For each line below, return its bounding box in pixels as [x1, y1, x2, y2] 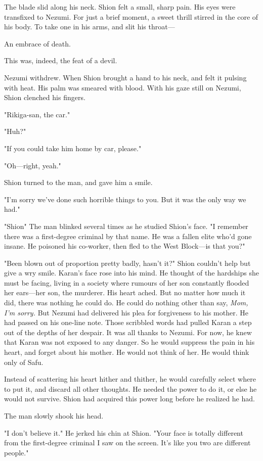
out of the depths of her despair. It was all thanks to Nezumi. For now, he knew [4, 327, 252, 337]
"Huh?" [4, 126, 26, 136]
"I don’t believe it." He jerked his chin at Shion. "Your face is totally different [4, 427, 243, 438]
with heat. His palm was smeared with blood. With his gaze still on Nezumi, [4, 82, 241, 93]
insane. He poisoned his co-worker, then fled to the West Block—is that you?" [4, 241, 245, 251]
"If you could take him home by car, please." [4, 143, 142, 153]
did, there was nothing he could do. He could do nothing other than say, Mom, [4, 297, 248, 308]
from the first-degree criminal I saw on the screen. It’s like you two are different [4, 437, 251, 448]
